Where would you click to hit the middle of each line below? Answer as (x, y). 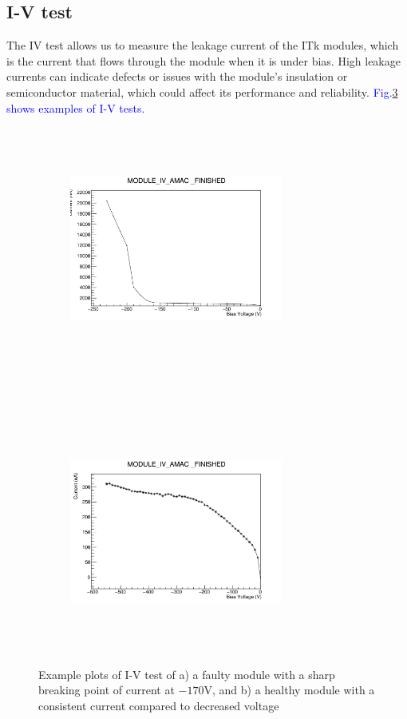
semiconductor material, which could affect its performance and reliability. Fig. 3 (202, 91)
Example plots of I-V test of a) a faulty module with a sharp (187, 674)
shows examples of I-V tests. (76, 107)
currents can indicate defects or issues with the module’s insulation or (177, 76)
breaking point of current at (107, 690)
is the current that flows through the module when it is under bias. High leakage (203, 60)
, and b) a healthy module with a (293, 690)
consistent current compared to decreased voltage (159, 705)
